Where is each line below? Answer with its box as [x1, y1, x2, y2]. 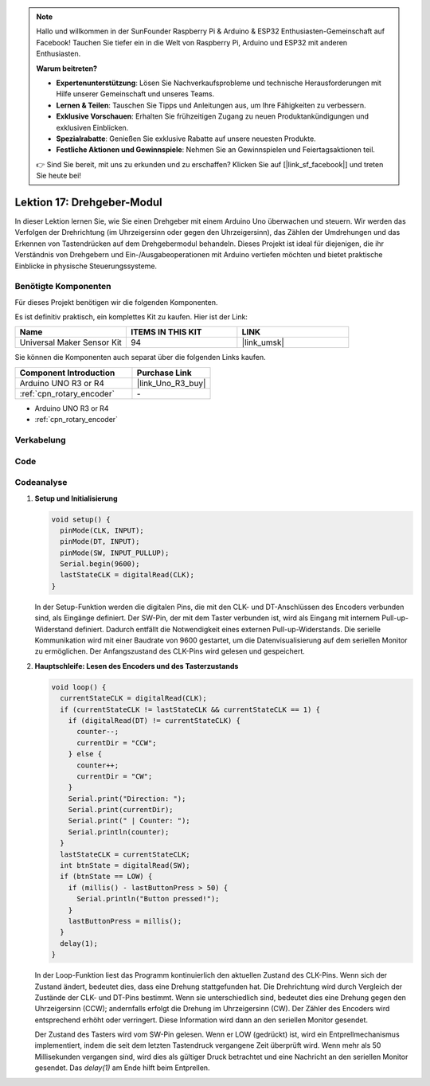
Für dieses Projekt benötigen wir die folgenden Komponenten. [14, 297, 218, 307]
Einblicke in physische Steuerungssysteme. [14, 261, 158, 271]
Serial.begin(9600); [60, 560, 140, 568]
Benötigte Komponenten [14, 281, 111, 292]
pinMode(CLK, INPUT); [60, 525, 145, 535]
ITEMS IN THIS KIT [130, 326, 202, 338]
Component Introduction [19, 367, 115, 378]
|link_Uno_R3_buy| [136, 377, 206, 389]
